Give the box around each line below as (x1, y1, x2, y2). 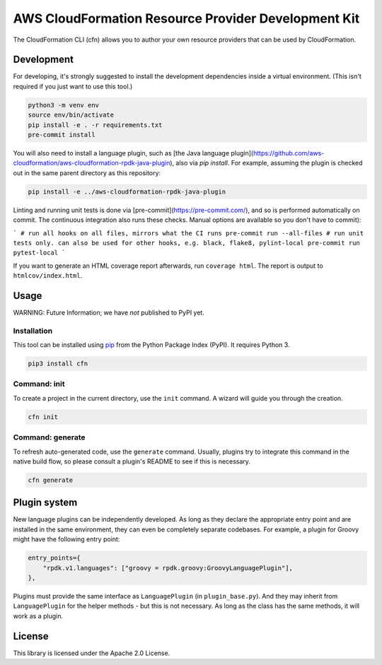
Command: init (13, 379, 65, 389)
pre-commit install (28, 131, 95, 139)
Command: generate (13, 432, 86, 442)
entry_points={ (28, 554, 81, 562)
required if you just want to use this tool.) (13, 82, 133, 90)
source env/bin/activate (28, 111, 115, 119)
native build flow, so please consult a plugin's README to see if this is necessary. (13, 457, 251, 466)
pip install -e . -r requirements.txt (28, 121, 163, 129)
